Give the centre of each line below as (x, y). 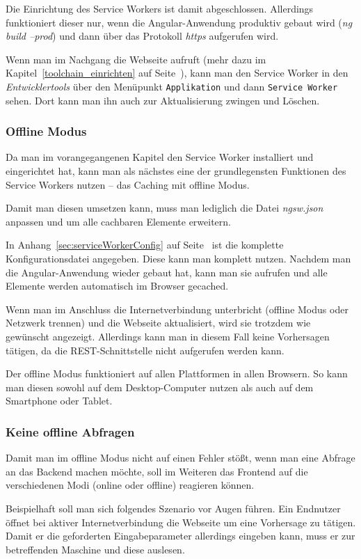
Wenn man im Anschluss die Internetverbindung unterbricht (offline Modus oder (177, 309)
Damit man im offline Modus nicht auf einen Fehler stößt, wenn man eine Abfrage (180, 458)
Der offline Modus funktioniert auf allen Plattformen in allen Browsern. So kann (177, 373)
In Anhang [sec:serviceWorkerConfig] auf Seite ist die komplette (145, 245)
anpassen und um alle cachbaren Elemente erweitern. (119, 221)
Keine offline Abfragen (70, 431)
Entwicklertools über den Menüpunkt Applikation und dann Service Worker (172, 86)
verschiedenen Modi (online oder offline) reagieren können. (130, 485)
